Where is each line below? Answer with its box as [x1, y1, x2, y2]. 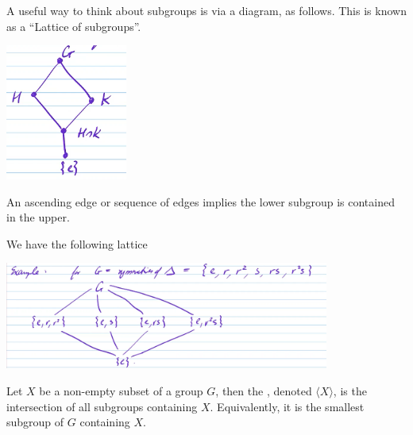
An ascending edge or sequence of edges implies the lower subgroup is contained [6, 193, 395, 210]
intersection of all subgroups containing [6, 398, 198, 414]
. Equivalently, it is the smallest [210, 398, 365, 414]
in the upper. [6, 209, 70, 225]
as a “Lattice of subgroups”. [6, 17, 141, 34]
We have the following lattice [6, 235, 148, 252]
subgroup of [6, 414, 64, 430]
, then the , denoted [215, 383, 312, 399]
